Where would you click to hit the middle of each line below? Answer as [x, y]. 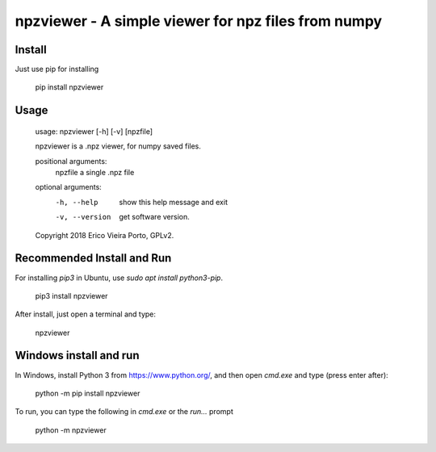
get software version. [154, 217]
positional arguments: [71, 161]
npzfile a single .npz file [95, 173]
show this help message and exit [173, 202]
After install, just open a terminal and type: [86, 314]
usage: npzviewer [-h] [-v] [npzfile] [94, 131]
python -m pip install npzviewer [88, 393]
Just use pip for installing [57, 69]
